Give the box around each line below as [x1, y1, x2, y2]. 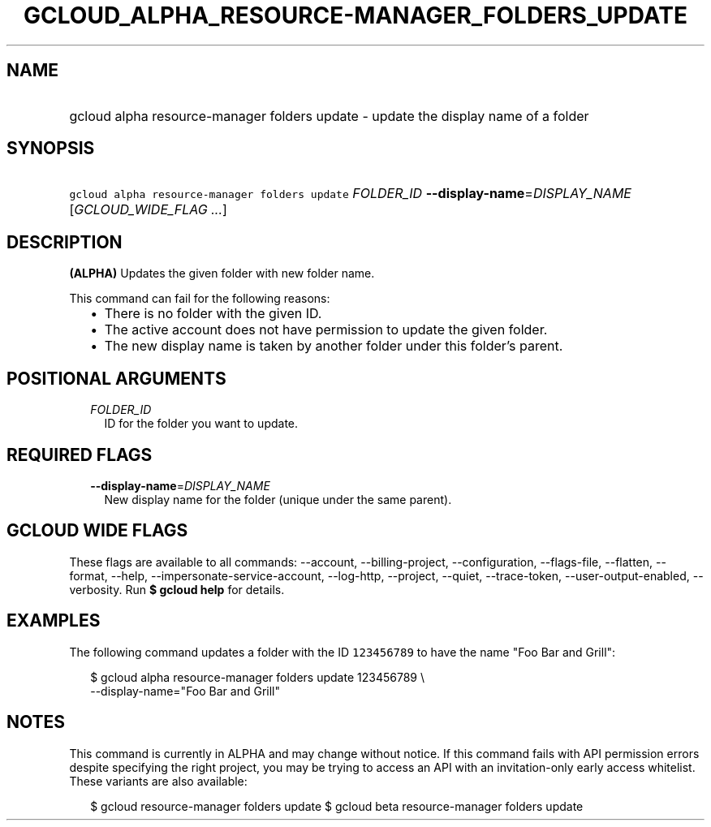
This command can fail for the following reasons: [69, 291, 330, 306]
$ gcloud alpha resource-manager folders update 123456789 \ [90, 670, 424, 684]
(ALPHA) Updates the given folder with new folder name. [69, 266, 375, 281]
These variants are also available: [69, 773, 248, 788]
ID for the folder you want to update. [104, 416, 299, 431]
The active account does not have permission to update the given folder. [104, 321, 548, 338]
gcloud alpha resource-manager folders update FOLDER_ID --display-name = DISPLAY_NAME [69, 185, 631, 202]
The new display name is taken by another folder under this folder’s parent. [104, 338, 563, 355]
